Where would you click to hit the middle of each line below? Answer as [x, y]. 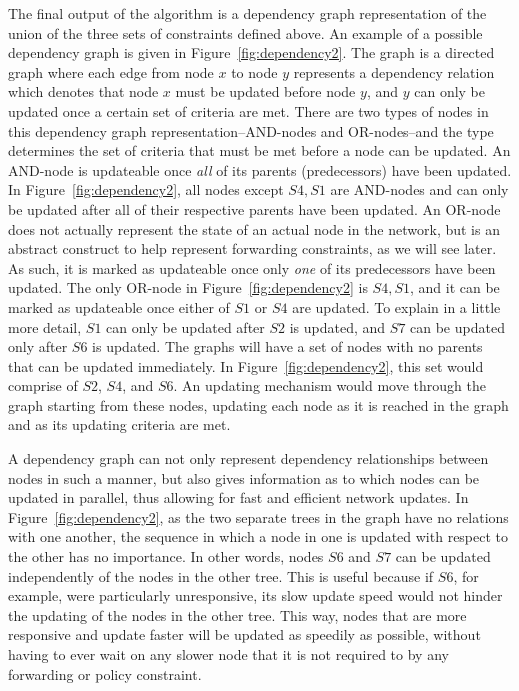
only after [38, 346]
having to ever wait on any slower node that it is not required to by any [228, 654]
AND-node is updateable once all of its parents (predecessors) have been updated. [260, 169]
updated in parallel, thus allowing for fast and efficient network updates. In [238, 497]
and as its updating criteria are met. [119, 424]
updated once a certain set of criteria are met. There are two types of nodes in [248, 110]
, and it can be [455, 287]
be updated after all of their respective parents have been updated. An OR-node [254, 208]
